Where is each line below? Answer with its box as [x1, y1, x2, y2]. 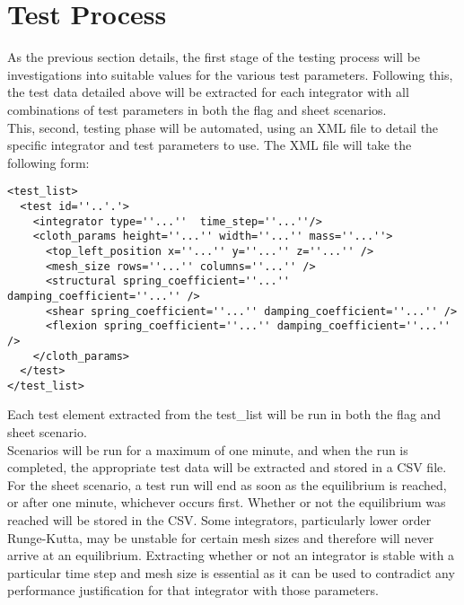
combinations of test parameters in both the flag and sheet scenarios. [7, 100, 387, 118]
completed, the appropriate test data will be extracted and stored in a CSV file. [7, 458, 447, 477]
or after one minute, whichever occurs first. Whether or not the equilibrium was [7, 493, 446, 512]
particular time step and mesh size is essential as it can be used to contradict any [7, 563, 455, 582]
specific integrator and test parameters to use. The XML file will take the [7, 136, 412, 154]
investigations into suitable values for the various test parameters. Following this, [7, 65, 453, 83]
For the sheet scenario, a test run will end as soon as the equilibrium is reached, [7, 475, 447, 494]
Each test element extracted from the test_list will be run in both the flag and [7, 405, 442, 424]
